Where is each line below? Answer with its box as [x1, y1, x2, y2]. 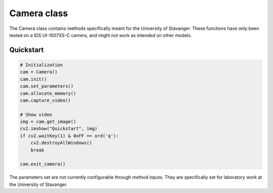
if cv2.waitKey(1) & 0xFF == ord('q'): [20, 133, 119, 139]
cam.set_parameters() [20, 84, 74, 89]
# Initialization [20, 62, 63, 68]
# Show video [20, 111, 53, 118]
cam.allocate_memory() [20, 90, 76, 96]
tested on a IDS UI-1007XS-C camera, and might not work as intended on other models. [9, 32, 192, 38]
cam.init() [20, 76, 47, 82]
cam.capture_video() [20, 97, 71, 103]
